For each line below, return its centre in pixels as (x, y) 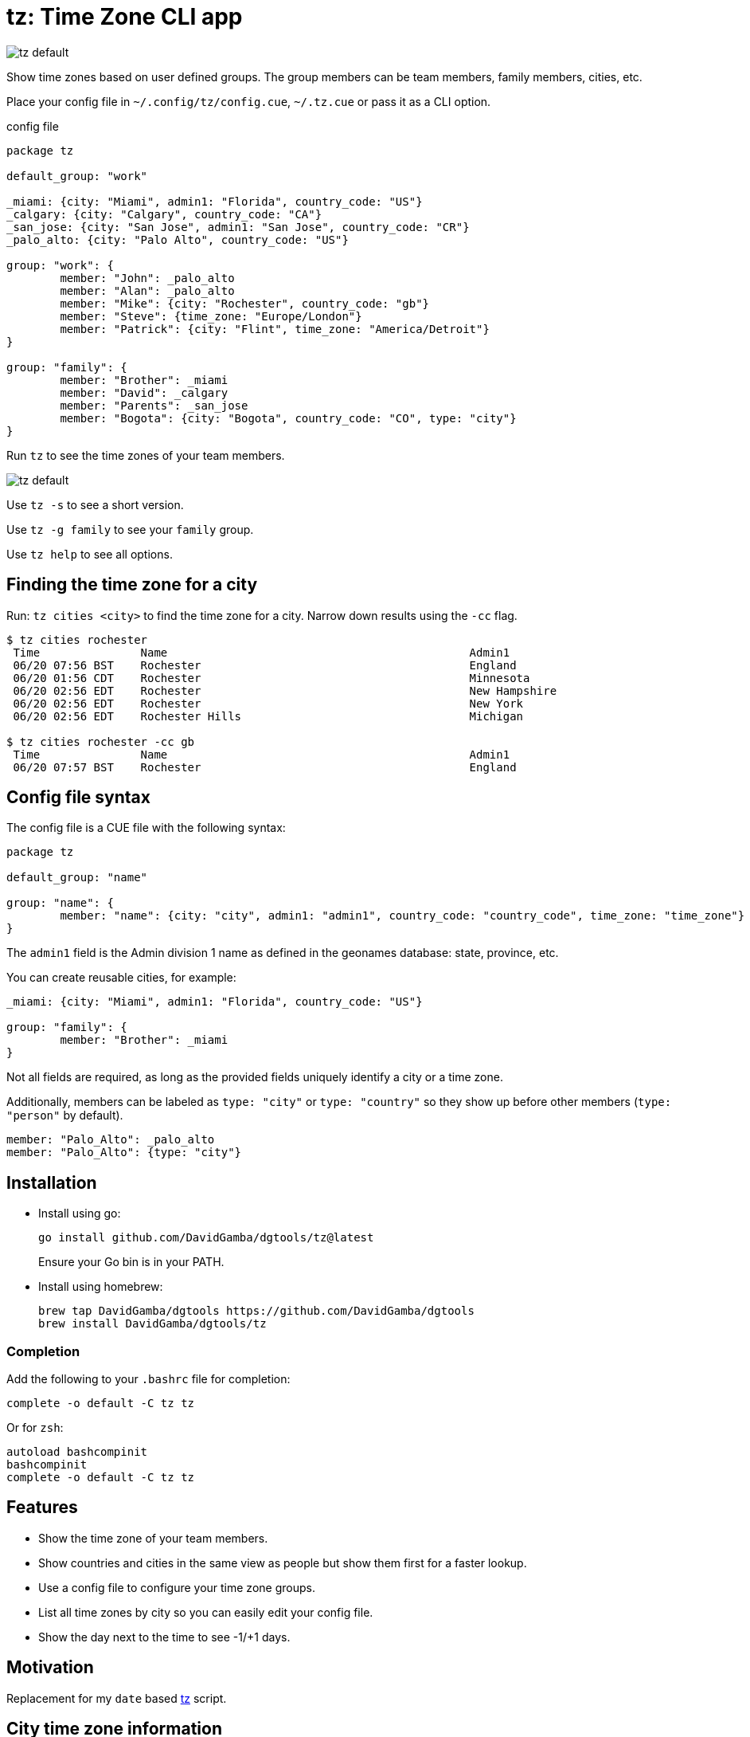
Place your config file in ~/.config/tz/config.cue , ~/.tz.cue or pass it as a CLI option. (249, 101)
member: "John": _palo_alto (147, 278)
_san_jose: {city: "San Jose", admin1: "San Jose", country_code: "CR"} (238, 227)
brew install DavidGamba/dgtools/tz (152, 1324)
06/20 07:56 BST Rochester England (265, 665)
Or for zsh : (35, 1428)
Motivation (50, 1668)
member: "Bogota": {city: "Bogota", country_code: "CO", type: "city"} (288, 418)
